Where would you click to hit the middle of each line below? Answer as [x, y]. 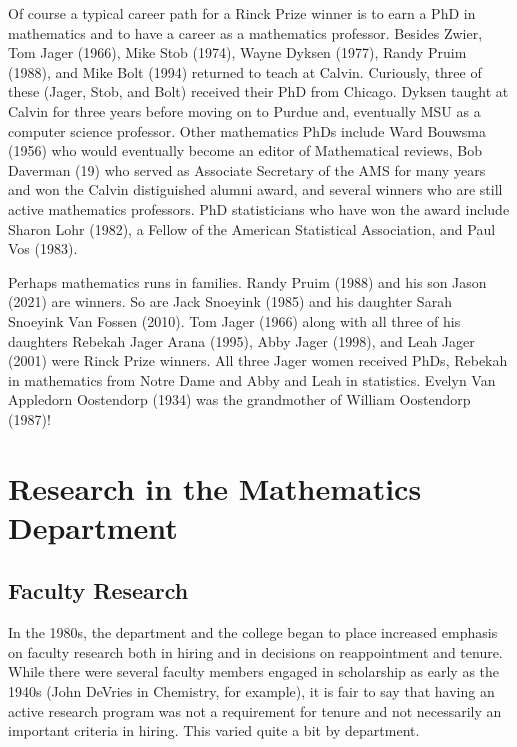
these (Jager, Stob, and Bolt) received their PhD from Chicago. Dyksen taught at [258, 91]
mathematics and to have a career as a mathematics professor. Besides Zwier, [245, 32]
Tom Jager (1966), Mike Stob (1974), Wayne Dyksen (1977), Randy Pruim [237, 52]
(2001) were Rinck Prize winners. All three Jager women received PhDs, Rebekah [258, 360]
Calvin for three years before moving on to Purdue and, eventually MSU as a [244, 110]
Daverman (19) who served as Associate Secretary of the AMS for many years [247, 169]
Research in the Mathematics [215, 487]
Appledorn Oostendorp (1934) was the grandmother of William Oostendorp [239, 399]
